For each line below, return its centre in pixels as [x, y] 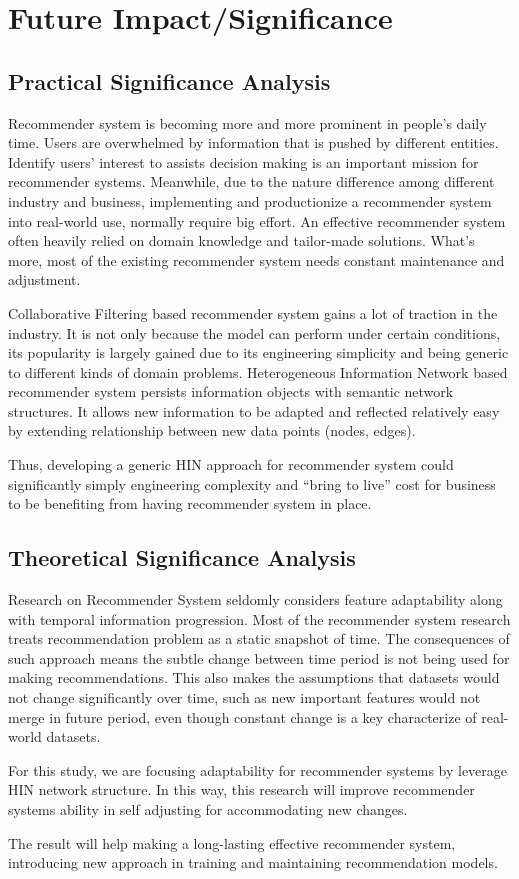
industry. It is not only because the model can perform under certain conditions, [254, 332]
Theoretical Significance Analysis [182, 557]
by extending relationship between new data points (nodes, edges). [212, 430]
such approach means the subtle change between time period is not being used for [259, 657]
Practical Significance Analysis [169, 80]
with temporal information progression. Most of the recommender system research [259, 618]
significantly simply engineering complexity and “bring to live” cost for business [252, 483]
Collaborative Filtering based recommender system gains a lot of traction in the [253, 312]
